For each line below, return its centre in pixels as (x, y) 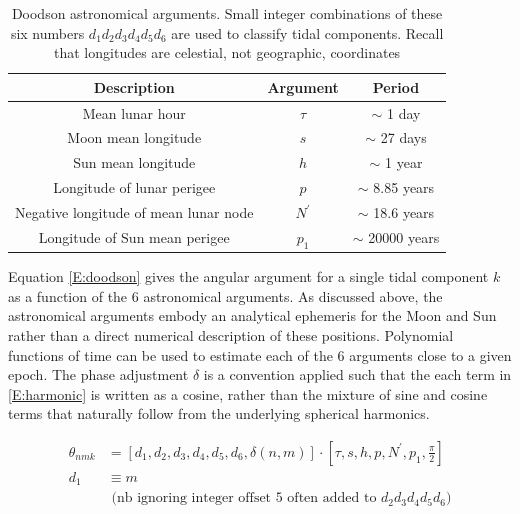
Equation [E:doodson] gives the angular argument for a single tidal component (248, 276)
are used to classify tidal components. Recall (307, 32)
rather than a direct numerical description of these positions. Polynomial (231, 334)
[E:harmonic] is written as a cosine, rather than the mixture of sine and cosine (248, 393)
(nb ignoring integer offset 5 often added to (244, 498)
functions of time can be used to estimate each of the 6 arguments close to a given (260, 354)
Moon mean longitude (134, 137)
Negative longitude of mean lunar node (134, 212)
